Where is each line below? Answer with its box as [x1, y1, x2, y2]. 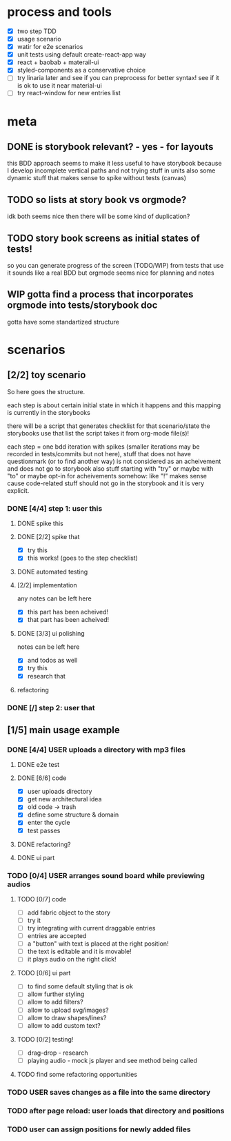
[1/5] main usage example [7, 724, 120, 736]
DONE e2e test [17, 761, 60, 769]
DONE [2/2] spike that [17, 533, 80, 541]
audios [7, 879, 31, 889]
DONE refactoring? [17, 840, 71, 848]
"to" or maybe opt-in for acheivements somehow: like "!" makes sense [7, 471, 208, 480]
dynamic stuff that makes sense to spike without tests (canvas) [7, 174, 187, 182]
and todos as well [27, 656, 78, 665]
